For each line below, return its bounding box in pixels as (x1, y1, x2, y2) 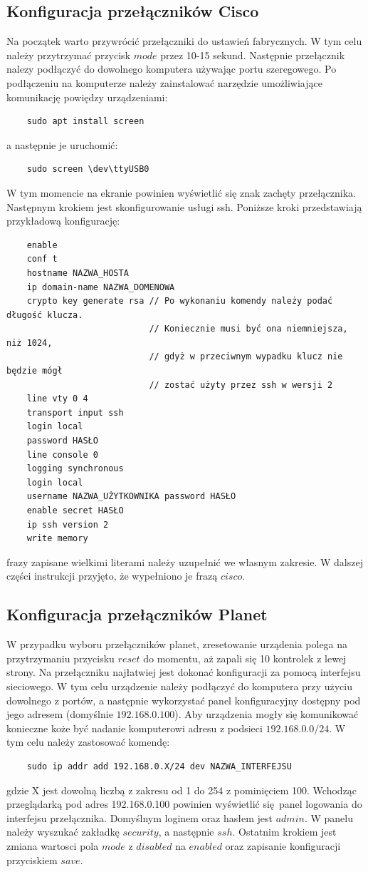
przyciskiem (6, 852, 58, 867)
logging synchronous (26, 463, 124, 474)
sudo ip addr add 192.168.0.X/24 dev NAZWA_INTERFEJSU (26, 761, 292, 771)
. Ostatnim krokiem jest (232, 824, 337, 839)
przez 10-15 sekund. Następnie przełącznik (160, 47, 345, 62)
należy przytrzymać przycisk (6, 47, 131, 62)
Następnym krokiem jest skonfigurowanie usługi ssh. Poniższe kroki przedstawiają (6, 199, 362, 214)
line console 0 (26, 449, 98, 460)
